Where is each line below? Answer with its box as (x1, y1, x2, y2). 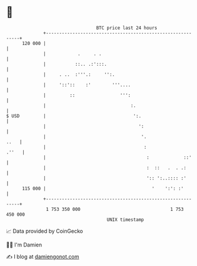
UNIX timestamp (106, 216, 144, 223)
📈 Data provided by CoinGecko (6, 227, 83, 235)
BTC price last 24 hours (96, 25, 158, 31)
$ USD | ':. (6, 113, 142, 119)
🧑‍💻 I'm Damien (6, 241, 43, 248)
